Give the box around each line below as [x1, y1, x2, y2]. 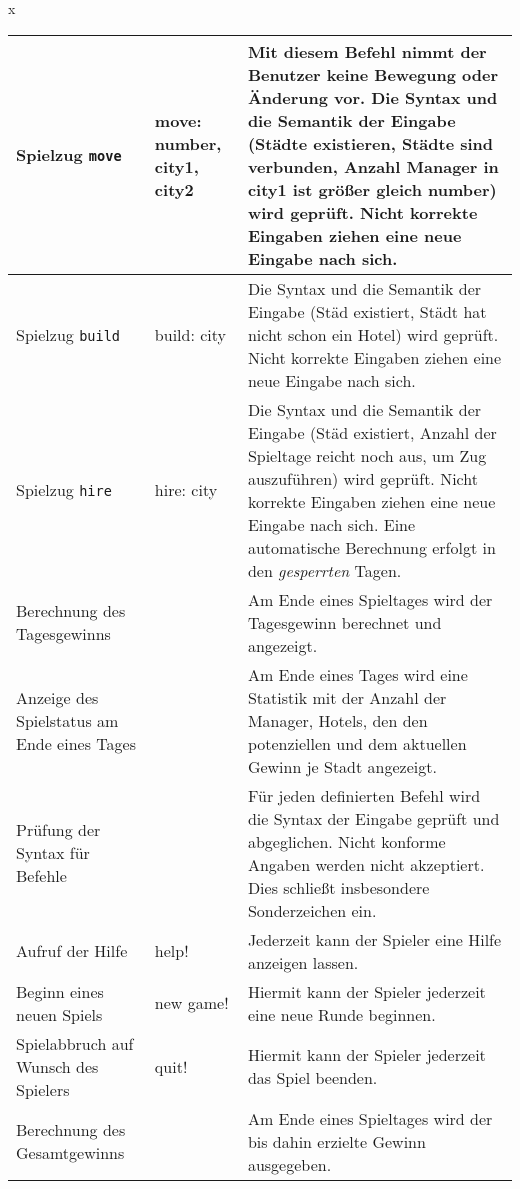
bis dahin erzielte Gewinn [247, 1129, 426, 1153]
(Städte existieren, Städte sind [247, 131, 494, 155]
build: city [154, 322, 226, 346]
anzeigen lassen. [247, 950, 359, 974]
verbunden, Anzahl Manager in [247, 154, 499, 178]
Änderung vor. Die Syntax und [247, 85, 498, 109]
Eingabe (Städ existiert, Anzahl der [247, 420, 497, 444]
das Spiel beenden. [247, 1066, 378, 1090]
